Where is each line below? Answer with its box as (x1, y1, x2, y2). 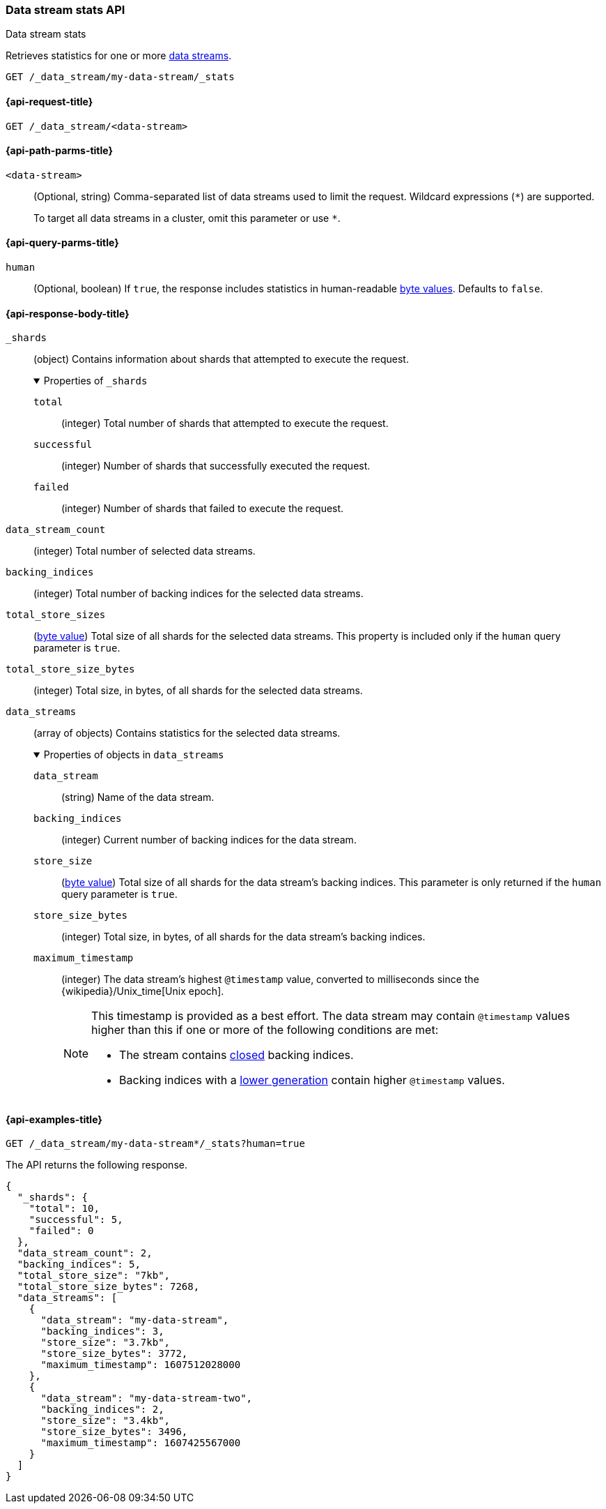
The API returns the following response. (6, 1159, 187, 1171)
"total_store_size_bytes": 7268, (17, 1281, 200, 1293)
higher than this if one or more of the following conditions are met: (91, 1023, 439, 1037)
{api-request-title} (6, 95, 93, 107)
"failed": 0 (29, 1225, 94, 1237)
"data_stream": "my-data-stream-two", (40, 1392, 253, 1404)
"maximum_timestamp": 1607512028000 (40, 1359, 241, 1371)
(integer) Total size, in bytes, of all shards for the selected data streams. (33, 684, 363, 697)
